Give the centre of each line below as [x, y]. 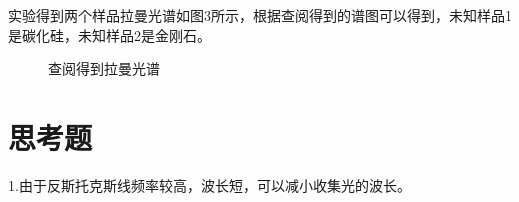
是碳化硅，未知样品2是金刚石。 [109, 34]
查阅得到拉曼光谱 [104, 68]
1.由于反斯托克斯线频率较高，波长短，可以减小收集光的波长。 [209, 184]
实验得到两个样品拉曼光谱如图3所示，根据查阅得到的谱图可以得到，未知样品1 [260, 15]
